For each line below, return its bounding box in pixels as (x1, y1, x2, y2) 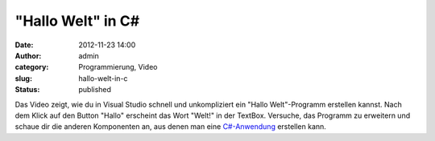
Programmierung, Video (78, 62, 158, 72)
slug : (14, 73, 32, 83)
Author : (14, 50, 42, 60)
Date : (14, 40, 34, 50)
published (78, 85, 112, 95)
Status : (14, 85, 40, 95)
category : (14, 62, 49, 72)
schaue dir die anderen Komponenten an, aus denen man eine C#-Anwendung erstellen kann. (14, 122, 326, 131)
